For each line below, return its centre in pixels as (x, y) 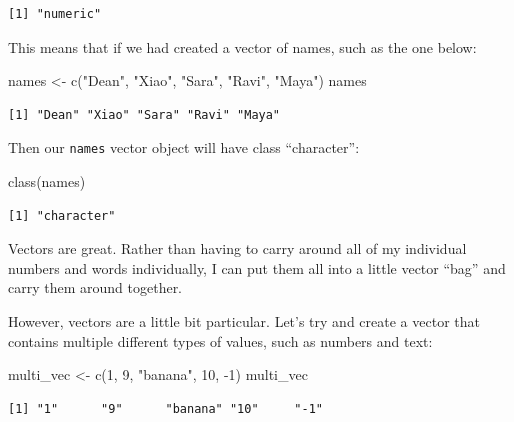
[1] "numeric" (55, 14)
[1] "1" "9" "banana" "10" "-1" (165, 408)
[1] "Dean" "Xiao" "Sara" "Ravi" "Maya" (144, 114)
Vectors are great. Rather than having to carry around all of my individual (237, 248)
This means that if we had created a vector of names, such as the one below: (242, 46)
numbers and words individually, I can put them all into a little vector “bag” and (257, 267)
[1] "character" (62, 215)
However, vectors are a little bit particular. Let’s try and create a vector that (244, 321)
